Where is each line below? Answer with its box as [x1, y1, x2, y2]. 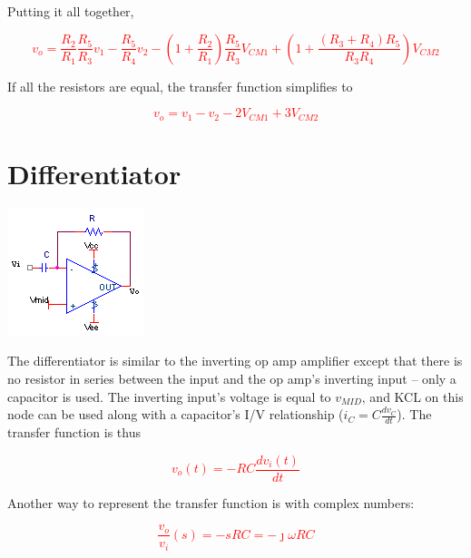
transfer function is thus [7, 422, 141, 441]
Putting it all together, [7, 2, 134, 20]
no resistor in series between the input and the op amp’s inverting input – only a [7, 368, 456, 387]
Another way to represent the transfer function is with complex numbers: [7, 493, 415, 512]
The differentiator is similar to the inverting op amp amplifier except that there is [7, 351, 463, 370]
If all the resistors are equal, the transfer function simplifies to [7, 76, 353, 95]
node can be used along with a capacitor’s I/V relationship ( [7, 405, 344, 424]
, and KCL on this [361, 387, 464, 406]
